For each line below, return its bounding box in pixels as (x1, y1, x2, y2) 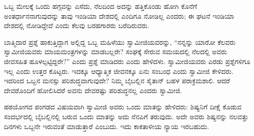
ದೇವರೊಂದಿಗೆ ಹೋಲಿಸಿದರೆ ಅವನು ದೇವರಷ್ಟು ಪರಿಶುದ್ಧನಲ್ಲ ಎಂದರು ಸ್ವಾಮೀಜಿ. (4, 85, 182, 95)
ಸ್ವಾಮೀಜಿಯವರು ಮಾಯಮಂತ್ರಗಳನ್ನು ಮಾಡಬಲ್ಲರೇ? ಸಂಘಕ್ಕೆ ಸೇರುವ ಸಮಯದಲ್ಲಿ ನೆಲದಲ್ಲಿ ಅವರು (4, 46, 227, 57)
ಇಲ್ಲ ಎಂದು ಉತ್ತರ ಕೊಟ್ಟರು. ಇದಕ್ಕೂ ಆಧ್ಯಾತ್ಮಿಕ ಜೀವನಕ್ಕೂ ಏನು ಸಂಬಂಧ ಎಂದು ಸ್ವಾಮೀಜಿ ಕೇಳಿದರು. (4, 66, 234, 76)
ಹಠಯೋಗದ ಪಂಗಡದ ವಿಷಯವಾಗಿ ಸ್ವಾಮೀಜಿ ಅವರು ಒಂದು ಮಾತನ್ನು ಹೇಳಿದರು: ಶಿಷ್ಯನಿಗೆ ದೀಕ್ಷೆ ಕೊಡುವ (4, 102, 242, 112)
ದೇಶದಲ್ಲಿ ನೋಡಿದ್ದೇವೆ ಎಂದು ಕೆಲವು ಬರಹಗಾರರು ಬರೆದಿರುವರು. (4, 20, 150, 31)
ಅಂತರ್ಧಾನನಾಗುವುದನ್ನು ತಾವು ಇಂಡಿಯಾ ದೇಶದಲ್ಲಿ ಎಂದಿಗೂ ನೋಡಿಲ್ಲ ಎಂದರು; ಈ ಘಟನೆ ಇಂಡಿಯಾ (4, 10, 234, 21)
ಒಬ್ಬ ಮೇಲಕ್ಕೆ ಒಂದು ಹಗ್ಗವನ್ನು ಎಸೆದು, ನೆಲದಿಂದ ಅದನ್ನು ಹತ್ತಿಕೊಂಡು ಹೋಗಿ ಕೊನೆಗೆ (4, 1, 197, 11)
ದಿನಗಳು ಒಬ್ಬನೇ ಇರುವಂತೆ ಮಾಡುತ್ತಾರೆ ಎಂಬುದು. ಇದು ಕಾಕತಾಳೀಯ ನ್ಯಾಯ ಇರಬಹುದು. (4, 121, 209, 131)
